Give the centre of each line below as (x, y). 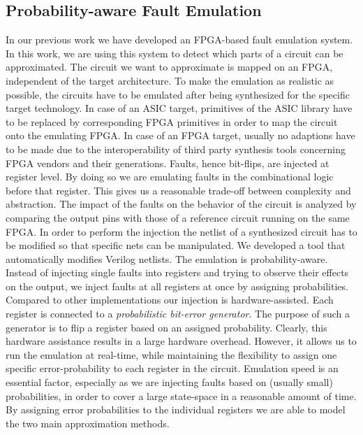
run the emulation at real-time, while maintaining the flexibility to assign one (171, 354)
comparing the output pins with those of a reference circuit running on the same (178, 217)
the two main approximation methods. (88, 423)
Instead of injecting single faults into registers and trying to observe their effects (177, 272)
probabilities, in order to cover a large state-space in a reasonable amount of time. (181, 395)
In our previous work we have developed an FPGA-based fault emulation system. (179, 40)
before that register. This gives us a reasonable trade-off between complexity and (178, 190)
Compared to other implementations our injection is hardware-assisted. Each (170, 300)
